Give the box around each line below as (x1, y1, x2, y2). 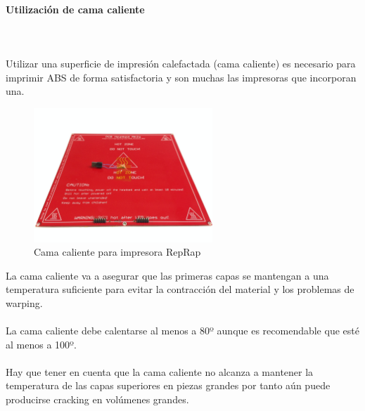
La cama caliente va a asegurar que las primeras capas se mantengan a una (6, 268, 329, 282)
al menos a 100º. (6, 337, 77, 351)
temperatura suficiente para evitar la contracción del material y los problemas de (6, 282, 354, 296)
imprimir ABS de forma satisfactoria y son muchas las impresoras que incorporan (6, 70, 357, 84)
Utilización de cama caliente (6, 1, 145, 16)
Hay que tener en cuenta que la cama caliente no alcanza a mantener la (6, 364, 314, 379)
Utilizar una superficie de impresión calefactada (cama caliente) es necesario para (6, 56, 356, 70)
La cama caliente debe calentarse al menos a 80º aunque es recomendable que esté (6, 323, 359, 338)
